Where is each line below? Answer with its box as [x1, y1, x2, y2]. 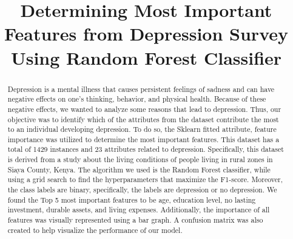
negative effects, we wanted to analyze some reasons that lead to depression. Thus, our [7, 103, 281, 114]
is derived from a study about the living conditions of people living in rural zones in [7, 154, 273, 165]
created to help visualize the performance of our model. [7, 224, 183, 235]
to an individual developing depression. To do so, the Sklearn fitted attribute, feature [7, 124, 277, 134]
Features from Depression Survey [4, 21, 288, 46]
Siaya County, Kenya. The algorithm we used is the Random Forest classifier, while [7, 164, 271, 174]
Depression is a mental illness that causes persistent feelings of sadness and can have [7, 83, 275, 94]
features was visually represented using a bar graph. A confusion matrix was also [7, 215, 263, 225]
